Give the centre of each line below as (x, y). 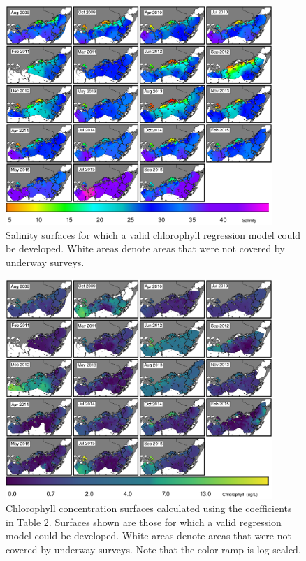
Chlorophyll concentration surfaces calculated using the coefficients (149, 508)
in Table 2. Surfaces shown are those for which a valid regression (144, 522)
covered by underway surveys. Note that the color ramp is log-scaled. (153, 549)
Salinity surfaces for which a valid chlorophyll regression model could (153, 234)
